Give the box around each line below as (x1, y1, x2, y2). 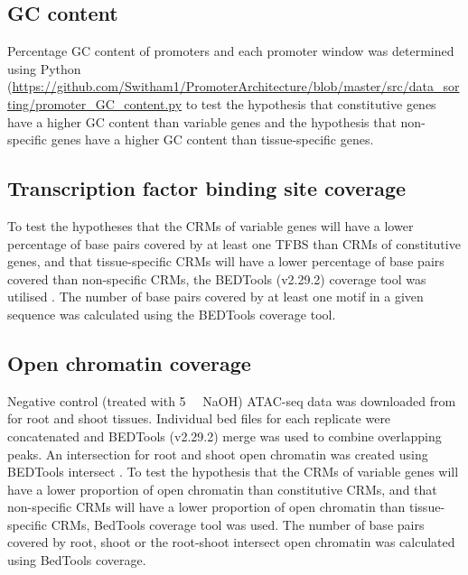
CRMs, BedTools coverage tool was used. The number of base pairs (51, 515, 425, 533)
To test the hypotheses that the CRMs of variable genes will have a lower (7, 216, 414, 235)
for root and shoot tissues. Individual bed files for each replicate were (7, 409, 391, 428)
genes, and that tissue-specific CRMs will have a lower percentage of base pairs (7, 252, 445, 271)
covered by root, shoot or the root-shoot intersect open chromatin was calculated (7, 533, 455, 552)
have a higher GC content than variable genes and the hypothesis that (7, 112, 397, 131)
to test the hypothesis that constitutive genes (185, 94, 436, 113)
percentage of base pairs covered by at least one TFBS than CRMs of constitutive (7, 234, 461, 253)
